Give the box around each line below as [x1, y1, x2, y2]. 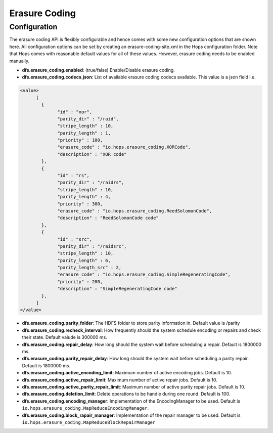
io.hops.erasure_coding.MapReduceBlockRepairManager [22, 419, 156, 425]
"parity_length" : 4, [57, 194, 111, 200]
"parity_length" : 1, [57, 130, 111, 136]
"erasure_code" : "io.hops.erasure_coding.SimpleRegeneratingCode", [57, 272, 231, 278]
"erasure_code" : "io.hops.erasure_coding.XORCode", [57, 144, 191, 150]
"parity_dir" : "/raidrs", [57, 180, 124, 186]
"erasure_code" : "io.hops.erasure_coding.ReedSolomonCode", [57, 208, 212, 213]
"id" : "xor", [57, 109, 93, 115]
